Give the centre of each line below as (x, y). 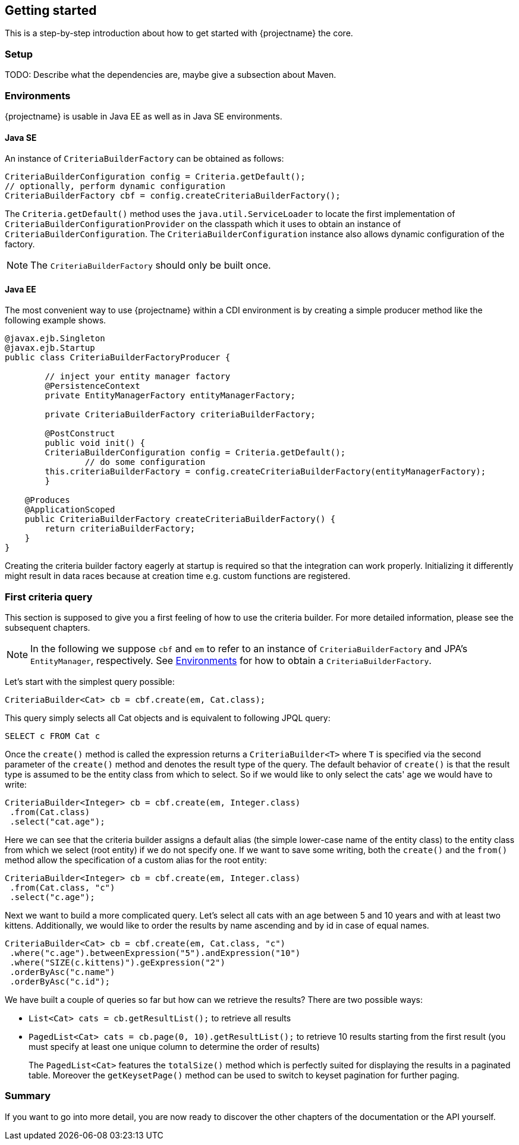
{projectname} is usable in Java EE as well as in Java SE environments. (144, 116)
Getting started (51, 10)
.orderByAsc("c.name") (62, 972)
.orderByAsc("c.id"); (60, 982)
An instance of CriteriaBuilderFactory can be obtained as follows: (144, 159)
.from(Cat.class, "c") (62, 888)
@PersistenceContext (92, 386)
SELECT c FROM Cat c (53, 736)
